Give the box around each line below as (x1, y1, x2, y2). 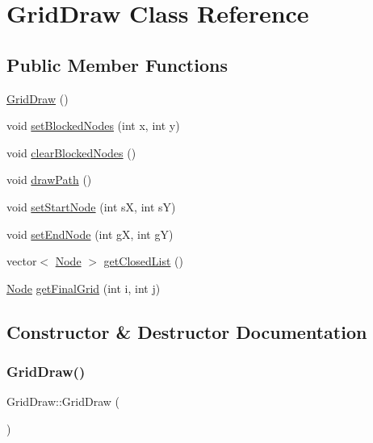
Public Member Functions (6, 52, 228, 77)
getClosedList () (103, 253, 183, 270)
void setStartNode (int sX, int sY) (6, 198, 176, 215)
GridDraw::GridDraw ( (6, 393, 119, 410)
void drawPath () (6, 171, 92, 188)
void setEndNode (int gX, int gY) (6, 225, 174, 242)
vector (6, 253, 37, 270)
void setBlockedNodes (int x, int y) (6, 117, 180, 134)
